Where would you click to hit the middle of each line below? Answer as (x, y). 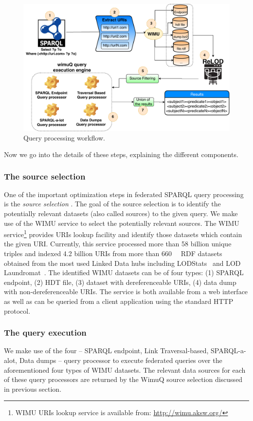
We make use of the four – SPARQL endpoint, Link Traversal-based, (106, 351)
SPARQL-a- (228, 351)
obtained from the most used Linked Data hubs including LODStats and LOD (122, 263)
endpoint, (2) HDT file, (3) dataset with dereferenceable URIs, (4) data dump (120, 282)
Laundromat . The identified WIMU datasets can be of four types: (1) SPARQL (124, 272)
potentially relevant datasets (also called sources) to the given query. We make (121, 213)
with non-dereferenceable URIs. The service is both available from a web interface (126, 291)
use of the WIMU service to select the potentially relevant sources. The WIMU (122, 223)
